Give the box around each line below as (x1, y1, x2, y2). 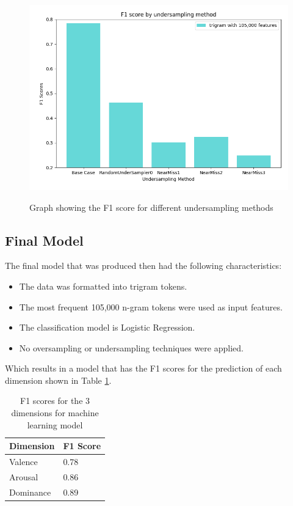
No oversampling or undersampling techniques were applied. (19, 341, 244, 354)
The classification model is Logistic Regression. (19, 321, 195, 334)
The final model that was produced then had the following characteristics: (5, 259, 282, 272)
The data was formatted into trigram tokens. (19, 279, 187, 292)
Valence (9, 455, 38, 468)
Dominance (9, 485, 51, 498)
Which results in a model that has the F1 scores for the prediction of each (5, 362, 282, 375)
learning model (27, 418, 83, 431)
